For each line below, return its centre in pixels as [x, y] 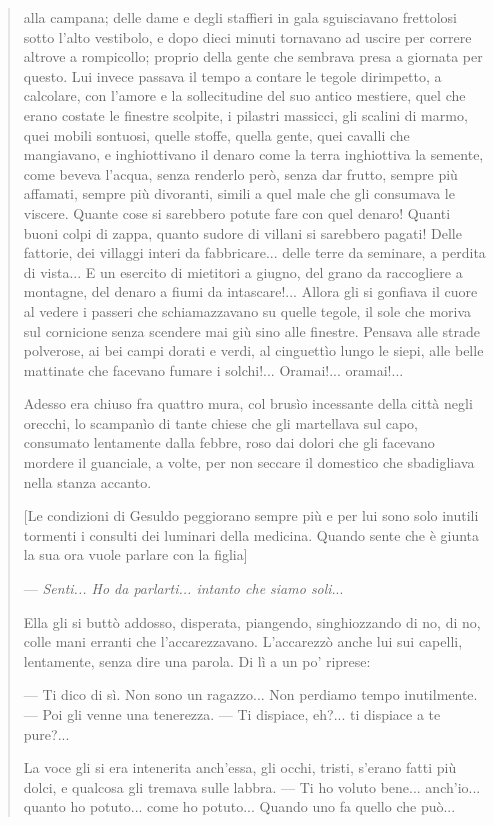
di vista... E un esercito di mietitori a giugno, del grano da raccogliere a [243, 271]
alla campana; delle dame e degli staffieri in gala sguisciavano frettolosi [240, 17]
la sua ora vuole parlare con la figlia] [135, 554]
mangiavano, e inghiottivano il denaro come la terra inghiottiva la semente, [253, 154]
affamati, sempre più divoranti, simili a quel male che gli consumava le [239, 193]
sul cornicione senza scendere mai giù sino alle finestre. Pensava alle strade [252, 330]
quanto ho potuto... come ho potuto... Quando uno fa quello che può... [239, 806]
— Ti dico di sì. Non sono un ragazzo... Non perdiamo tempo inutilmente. [250, 694]
